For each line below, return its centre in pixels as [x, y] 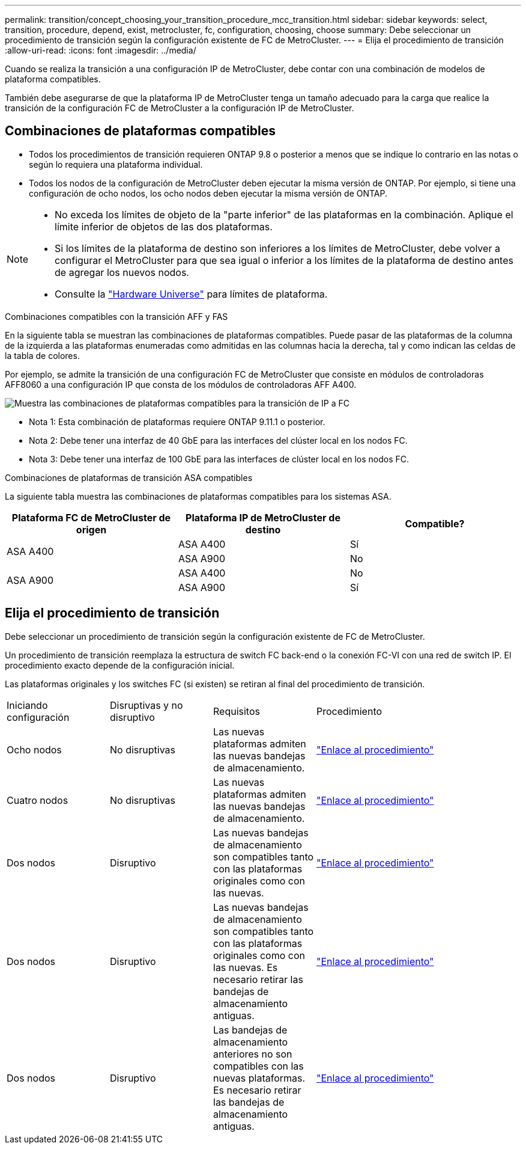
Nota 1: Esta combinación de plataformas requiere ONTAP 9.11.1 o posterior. [177, 421]
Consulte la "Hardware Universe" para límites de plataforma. [191, 294]
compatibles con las [258, 1066]
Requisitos [237, 711]
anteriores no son [253, 1054]
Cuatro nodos [38, 800]
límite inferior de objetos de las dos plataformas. [164, 226]
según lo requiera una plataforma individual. [116, 164]
